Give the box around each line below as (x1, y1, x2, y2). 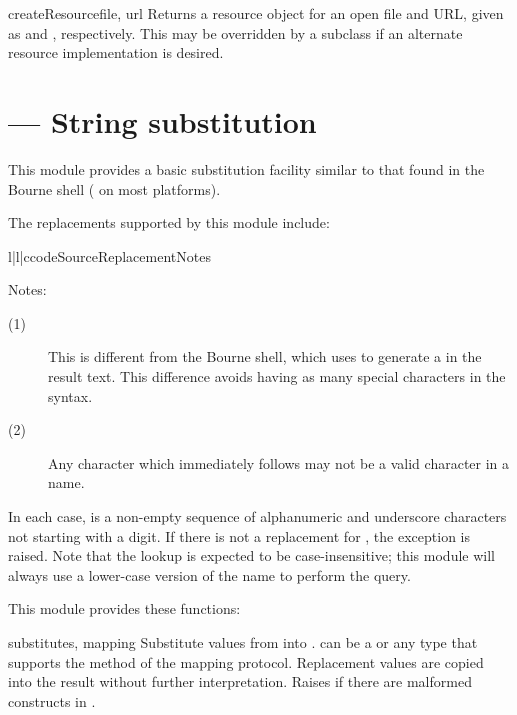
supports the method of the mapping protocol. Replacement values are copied (8, 651, 484, 672)
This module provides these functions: (8, 598, 241, 619)
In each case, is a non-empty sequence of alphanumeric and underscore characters (8, 506, 507, 527)
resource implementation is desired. (8, 42, 224, 63)
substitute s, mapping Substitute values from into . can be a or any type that (8, 632, 478, 652)
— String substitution (8, 100, 317, 141)
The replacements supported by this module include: (8, 212, 330, 233)
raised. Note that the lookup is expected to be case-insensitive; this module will (8, 545, 495, 566)
